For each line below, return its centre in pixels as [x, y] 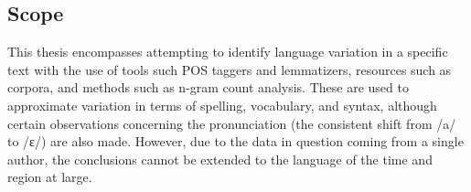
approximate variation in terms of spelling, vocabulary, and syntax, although [222, 105]
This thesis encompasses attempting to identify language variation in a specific [228, 52]
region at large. [50, 177]
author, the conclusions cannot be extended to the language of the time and [220, 159]
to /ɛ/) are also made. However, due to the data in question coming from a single [235, 141]
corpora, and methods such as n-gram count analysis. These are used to [208, 87]
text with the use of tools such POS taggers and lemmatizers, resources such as [230, 69]
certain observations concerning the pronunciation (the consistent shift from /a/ [232, 123]
